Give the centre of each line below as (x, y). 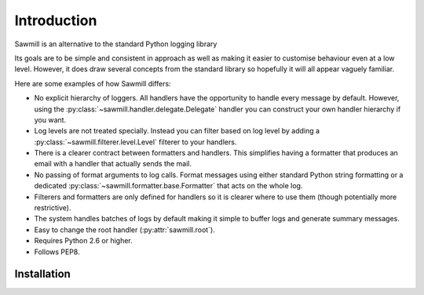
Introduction (56, 20)
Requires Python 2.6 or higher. (83, 241)
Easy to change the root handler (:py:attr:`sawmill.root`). (124, 229)
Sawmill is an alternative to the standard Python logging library (116, 44)
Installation (42, 274)
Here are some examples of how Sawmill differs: (93, 83)
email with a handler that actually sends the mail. (113, 164)
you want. (50, 120)
